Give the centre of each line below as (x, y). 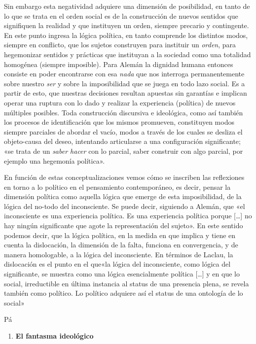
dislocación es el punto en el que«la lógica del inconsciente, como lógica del (117, 264)
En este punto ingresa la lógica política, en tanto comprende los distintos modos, (126, 35)
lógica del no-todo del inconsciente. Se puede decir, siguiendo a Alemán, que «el (125, 206)
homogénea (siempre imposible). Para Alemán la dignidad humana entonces (119, 64)
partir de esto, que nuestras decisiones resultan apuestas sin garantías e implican (126, 93)
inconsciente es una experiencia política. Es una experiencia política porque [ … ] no (128, 216)
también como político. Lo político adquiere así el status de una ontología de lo (124, 293)
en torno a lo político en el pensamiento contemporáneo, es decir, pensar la (117, 187)
